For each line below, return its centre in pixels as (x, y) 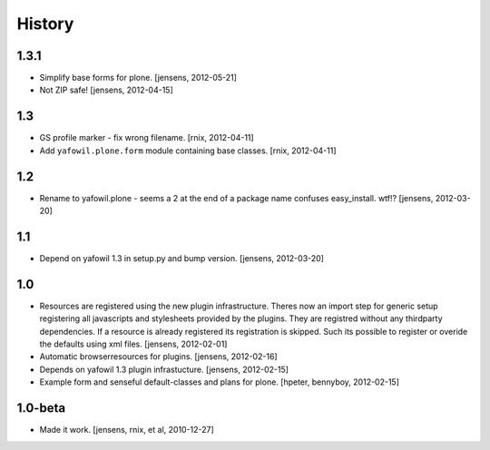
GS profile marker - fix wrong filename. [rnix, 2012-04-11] (147, 138)
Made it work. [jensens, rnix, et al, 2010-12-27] (127, 430)
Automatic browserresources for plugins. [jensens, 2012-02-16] (158, 357)
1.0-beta (41, 408)
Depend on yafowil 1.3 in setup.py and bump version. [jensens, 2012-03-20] (181, 258)
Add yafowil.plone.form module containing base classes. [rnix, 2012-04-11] (188, 151)
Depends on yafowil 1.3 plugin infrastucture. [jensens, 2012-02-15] (164, 369)
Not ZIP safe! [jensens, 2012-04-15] (107, 90)
